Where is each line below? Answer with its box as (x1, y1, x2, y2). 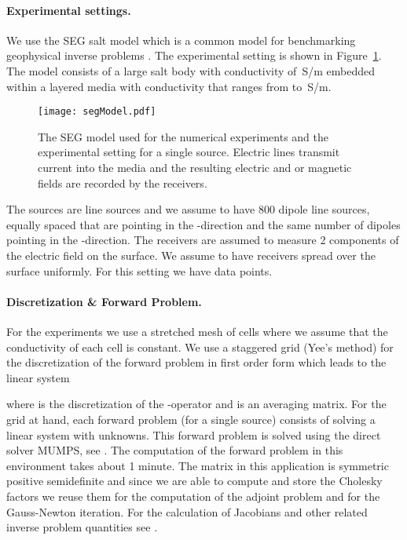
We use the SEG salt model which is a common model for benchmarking (6, 31, 356, 48)
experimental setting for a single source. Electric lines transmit (38, 144, 340, 160)
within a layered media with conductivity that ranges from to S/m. (6, 78, 332, 94)
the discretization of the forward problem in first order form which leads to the (6, 354, 387, 370)
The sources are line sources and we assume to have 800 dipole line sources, (6, 201, 370, 217)
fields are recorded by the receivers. (38, 174, 207, 191)
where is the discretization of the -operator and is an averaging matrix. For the (6, 396, 387, 412)
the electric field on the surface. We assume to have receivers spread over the (6, 246, 376, 263)
